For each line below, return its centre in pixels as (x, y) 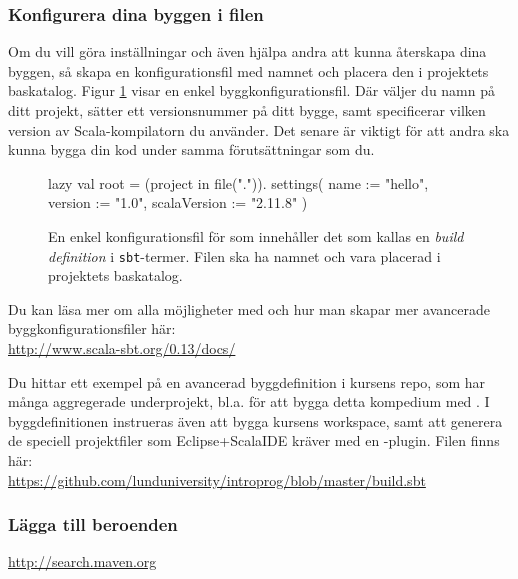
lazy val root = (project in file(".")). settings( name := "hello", (238, 182)
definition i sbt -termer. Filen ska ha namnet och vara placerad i (244, 255)
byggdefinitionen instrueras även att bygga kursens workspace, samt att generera (255, 420)
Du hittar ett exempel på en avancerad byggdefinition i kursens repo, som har (247, 381)
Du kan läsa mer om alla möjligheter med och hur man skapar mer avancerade (249, 308)
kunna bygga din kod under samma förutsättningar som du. (191, 149)
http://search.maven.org (82, 561)
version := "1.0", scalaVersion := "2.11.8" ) (178, 202)
